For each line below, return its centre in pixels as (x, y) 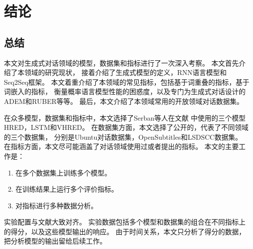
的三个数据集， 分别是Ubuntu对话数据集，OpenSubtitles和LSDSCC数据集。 (123, 137)
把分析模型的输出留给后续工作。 (55, 241)
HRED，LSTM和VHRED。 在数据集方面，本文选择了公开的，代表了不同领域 (126, 127)
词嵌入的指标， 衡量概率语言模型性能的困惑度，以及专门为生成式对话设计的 (125, 91)
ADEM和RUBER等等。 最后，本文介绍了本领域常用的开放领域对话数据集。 (124, 101)
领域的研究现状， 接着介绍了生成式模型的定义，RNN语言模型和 (125, 72)
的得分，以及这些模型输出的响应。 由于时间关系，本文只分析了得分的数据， (125, 231)
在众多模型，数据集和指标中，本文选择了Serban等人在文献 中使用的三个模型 (125, 117)
